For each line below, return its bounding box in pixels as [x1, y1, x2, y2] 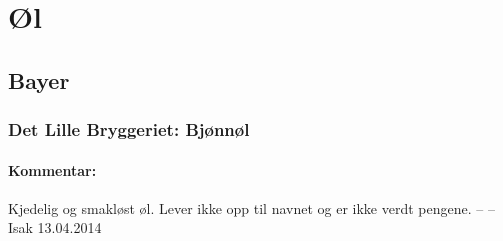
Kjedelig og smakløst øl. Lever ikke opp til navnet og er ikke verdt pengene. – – [8, 197, 495, 218]
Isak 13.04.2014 [8, 217, 102, 238]
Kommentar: [8, 159, 97, 180]
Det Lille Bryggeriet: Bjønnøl [8, 117, 250, 142]
